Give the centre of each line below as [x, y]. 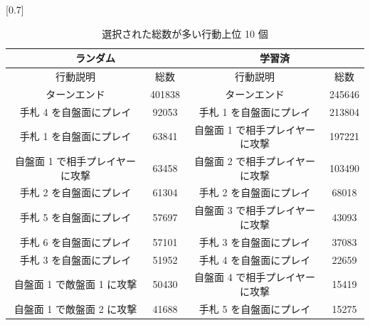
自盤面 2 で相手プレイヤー [255, 161]
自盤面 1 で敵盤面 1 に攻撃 [75, 284]
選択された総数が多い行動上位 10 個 [185, 33]
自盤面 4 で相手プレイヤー [255, 277]
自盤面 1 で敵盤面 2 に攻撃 [75, 308]
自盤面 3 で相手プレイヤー [255, 210]
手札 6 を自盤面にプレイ [75, 241]
